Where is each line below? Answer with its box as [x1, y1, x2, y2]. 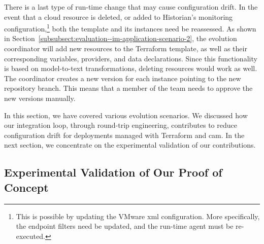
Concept [4, 179, 49, 195]
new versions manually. [4, 93, 76, 103]
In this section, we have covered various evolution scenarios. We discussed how [4, 110, 248, 120]
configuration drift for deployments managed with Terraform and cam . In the [4, 129, 245, 140]
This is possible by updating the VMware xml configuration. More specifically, [16, 211, 260, 221]
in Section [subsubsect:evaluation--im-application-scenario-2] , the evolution [4, 33, 237, 44]
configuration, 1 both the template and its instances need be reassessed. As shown [4, 22, 256, 33]
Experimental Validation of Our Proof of [4, 164, 222, 180]
